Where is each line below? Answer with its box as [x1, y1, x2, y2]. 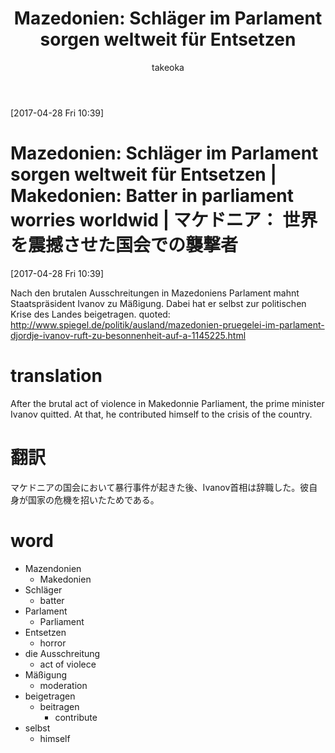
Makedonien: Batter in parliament [10, 185, 295, 207]
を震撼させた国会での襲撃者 [10, 234, 239, 257]
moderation [39, 679, 88, 691]
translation [10, 365, 103, 387]
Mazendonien [24, 562, 82, 574]
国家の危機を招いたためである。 [27, 493, 160, 506]
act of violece [39, 658, 97, 670]
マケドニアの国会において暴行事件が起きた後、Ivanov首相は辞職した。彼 [10, 481, 310, 493]
